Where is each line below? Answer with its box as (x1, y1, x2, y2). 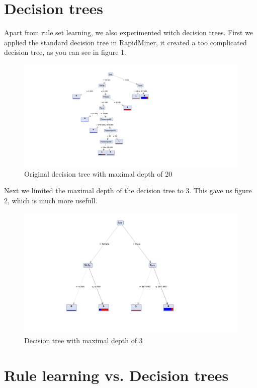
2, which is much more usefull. (4, 195, 98, 205)
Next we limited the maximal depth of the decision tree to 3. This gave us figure (4, 185, 252, 196)
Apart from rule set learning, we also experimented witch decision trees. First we (4, 27, 253, 38)
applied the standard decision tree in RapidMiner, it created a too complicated (4, 37, 247, 47)
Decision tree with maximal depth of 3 (24, 335, 143, 345)
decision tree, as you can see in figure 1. (4, 47, 126, 57)
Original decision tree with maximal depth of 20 (24, 168, 173, 179)
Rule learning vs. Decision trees (4, 364, 229, 385)
